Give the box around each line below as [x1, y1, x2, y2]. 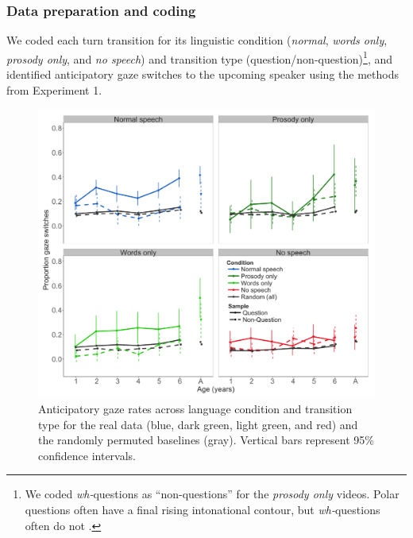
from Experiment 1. [6, 81, 102, 98]
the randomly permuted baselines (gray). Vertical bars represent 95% [38, 432, 374, 448]
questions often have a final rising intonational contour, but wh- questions [25, 501, 380, 517]
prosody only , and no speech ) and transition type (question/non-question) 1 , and [6, 48, 393, 67]
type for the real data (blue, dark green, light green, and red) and [38, 416, 358, 432]
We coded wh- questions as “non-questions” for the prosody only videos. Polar [25, 486, 399, 502]
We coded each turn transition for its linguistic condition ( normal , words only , [6, 32, 388, 48]
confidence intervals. [38, 447, 137, 463]
